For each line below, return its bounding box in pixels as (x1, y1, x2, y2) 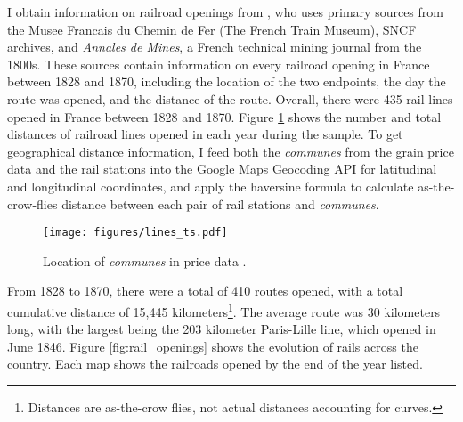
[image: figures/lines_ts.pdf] (43, 226, 228, 239)
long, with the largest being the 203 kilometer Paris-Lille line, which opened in (7, 320, 436, 338)
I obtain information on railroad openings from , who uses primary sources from (7, 3, 443, 20)
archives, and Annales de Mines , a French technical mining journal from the (7, 37, 422, 56)
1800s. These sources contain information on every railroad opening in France (7, 54, 430, 73)
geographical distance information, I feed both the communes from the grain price (7, 142, 454, 160)
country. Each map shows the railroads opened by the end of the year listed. (7, 354, 423, 373)
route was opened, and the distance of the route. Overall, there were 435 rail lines (7, 89, 453, 108)
